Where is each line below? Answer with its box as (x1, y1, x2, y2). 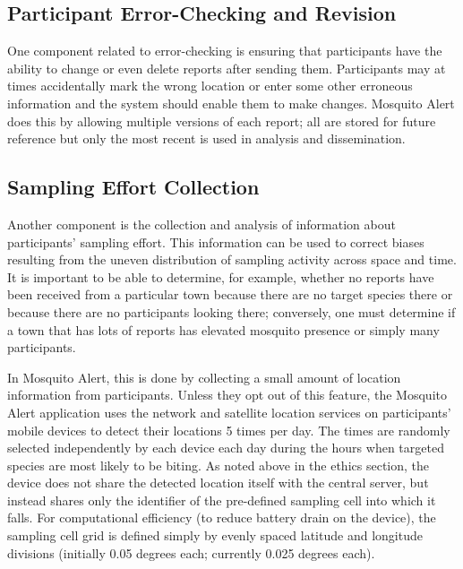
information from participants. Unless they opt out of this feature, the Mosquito (7, 385, 447, 404)
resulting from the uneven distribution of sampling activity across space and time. (7, 250, 457, 269)
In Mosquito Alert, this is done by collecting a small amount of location (7, 367, 401, 386)
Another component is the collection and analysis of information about (7, 214, 396, 233)
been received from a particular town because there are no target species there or (7, 285, 453, 304)
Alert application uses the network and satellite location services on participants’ (7, 402, 451, 421)
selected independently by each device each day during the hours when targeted (7, 438, 444, 457)
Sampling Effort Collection (7, 173, 260, 201)
